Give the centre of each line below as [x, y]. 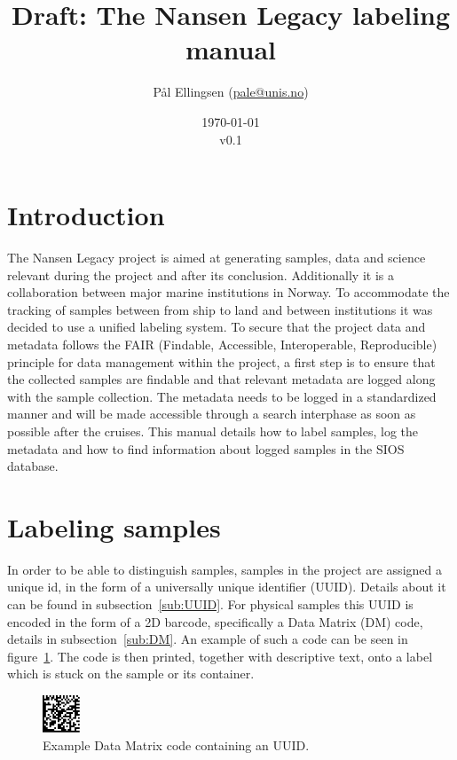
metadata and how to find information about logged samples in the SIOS [206, 448]
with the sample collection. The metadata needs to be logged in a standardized [222, 396]
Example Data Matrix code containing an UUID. [176, 745]
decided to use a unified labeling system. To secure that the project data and [217, 327]
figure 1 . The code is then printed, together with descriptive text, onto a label [220, 656]
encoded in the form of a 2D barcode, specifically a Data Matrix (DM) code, [215, 621]
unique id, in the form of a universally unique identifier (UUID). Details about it [227, 587]
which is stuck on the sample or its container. [131, 674]
